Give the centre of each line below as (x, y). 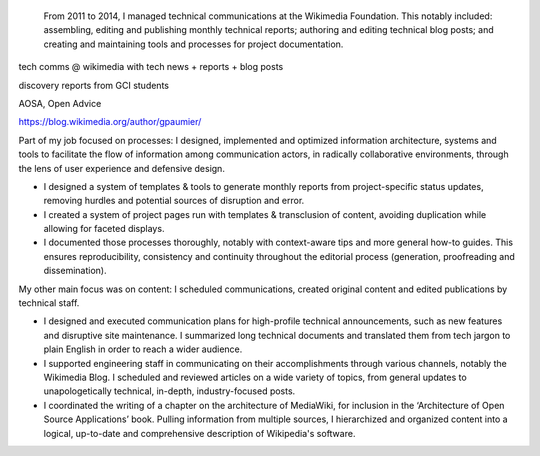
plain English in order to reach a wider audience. (143, 349)
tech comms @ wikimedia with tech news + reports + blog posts (151, 67)
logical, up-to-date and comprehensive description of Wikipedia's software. (199, 433)
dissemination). (75, 271)
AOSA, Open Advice (60, 103)
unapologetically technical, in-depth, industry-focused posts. (169, 391)
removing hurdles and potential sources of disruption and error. (174, 201)
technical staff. (49, 303)
